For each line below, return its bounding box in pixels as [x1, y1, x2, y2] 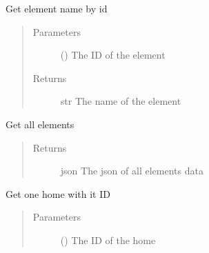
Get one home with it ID [6, 186, 110, 201]
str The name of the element [60, 94, 181, 108]
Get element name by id [6, 1, 108, 15]
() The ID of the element [60, 48, 166, 62]
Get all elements [6, 117, 74, 131]
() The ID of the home [60, 232, 156, 247]
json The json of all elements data [60, 163, 203, 178]
